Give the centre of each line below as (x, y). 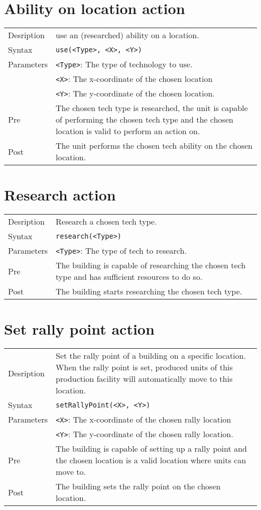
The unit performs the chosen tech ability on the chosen (154, 146)
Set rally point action (79, 329)
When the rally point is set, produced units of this (144, 367)
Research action (60, 195)
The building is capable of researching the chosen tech (151, 265)
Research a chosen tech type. (106, 222)
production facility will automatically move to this (144, 379)
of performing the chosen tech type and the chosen (145, 120)
